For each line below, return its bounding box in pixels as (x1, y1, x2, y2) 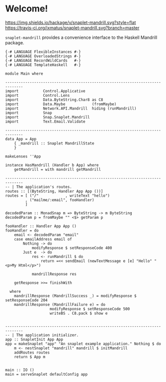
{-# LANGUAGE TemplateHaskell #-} (5, 62, 81, 67)
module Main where (5, 71, 43, 76)
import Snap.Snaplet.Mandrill (5, 115, 90, 120)
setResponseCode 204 (5, 297, 48, 303)
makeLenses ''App (5, 154, 41, 159)
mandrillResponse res (31, 271, 77, 276)
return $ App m (14, 354, 46, 359)
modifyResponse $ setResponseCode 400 (31, 245, 112, 251)
